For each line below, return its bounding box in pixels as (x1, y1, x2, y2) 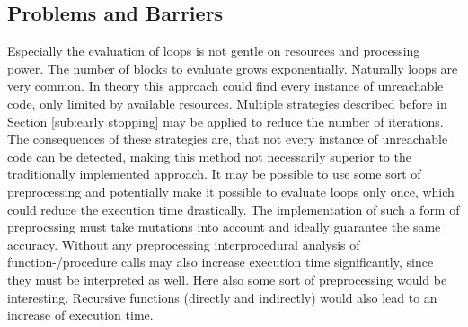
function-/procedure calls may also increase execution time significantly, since (7, 252, 434, 271)
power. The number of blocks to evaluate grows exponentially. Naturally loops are (7, 58, 458, 77)
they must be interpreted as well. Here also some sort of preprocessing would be (7, 270, 447, 288)
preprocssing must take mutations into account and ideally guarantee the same (7, 217, 441, 236)
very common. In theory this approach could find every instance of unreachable (7, 76, 444, 95)
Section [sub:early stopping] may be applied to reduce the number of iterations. (7, 111, 444, 130)
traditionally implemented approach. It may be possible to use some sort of (7, 164, 421, 183)
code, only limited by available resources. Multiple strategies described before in (7, 93, 447, 112)
